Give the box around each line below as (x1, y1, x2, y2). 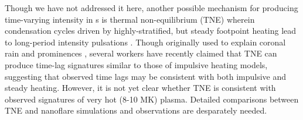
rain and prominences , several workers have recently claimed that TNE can (5, 47, 277, 59)
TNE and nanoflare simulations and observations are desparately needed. (5, 104, 267, 117)
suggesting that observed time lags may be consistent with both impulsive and (5, 70, 287, 82)
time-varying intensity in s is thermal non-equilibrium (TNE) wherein (5, 13, 255, 25)
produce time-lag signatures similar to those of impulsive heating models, (5, 58, 268, 70)
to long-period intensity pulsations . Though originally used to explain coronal (5, 36, 286, 48)
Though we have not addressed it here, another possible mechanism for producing (5, 2, 298, 13)
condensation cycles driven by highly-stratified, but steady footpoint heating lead (5, 24, 297, 37)
